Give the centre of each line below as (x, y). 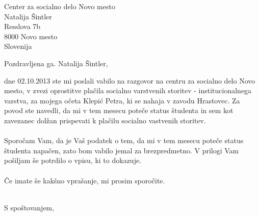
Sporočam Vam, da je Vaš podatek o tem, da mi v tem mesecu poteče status (124, 140)
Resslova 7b (22, 26)
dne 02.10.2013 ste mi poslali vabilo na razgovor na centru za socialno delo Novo (130, 80)
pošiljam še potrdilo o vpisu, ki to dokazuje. (73, 160)
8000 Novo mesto (31, 36)
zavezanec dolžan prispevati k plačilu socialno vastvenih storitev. (105, 120)
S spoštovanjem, (29, 207)
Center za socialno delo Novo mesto (60, 6)
